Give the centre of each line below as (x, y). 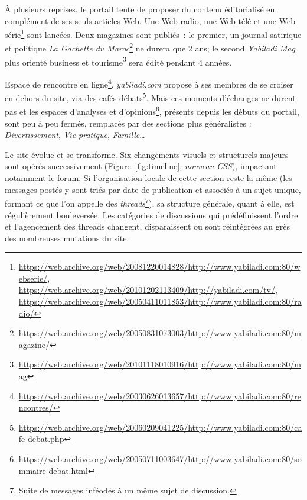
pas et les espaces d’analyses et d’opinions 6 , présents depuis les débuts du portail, (152, 111)
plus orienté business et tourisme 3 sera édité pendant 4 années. (118, 61)
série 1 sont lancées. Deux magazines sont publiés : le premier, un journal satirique (153, 33)
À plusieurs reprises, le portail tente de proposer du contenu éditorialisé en (140, 9)
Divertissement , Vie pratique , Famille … (75, 135)
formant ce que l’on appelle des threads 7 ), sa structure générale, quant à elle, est (150, 202)
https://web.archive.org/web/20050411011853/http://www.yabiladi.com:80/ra (160, 301)
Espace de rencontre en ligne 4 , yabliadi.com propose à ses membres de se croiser (149, 83)
